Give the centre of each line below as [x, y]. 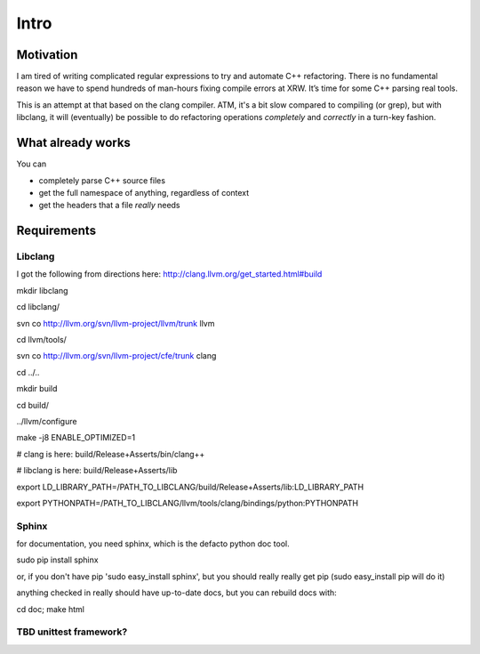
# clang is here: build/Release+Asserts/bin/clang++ [111, 454]
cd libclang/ [38, 307]
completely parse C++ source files [102, 180]
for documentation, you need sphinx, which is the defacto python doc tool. [153, 544]
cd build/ [32, 405]
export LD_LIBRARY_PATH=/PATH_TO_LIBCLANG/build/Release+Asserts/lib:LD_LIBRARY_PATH [190, 487]
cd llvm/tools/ [41, 340]
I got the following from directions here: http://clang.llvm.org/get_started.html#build [169, 274]
